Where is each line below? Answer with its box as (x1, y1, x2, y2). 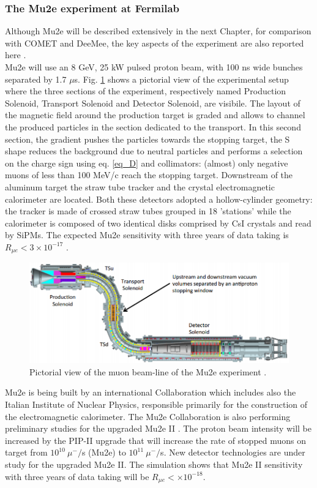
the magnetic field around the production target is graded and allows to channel (5, 108, 305, 121)
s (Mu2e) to (81, 446, 126, 459)
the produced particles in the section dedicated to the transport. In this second (5, 120, 301, 133)
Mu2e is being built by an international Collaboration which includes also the (5, 386, 296, 399)
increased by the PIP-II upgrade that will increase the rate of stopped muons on (5, 434, 307, 446)
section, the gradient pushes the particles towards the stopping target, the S (5, 132, 290, 145)
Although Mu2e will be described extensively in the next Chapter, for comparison (5, 24, 311, 37)
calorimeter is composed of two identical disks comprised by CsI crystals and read (5, 216, 311, 229)
